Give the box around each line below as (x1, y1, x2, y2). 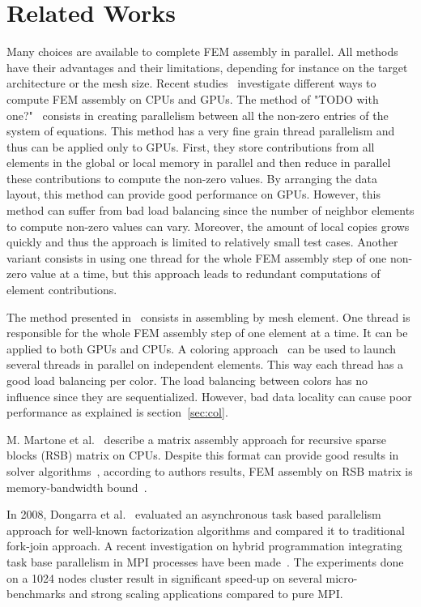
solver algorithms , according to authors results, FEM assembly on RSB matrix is (6, 462, 413, 479)
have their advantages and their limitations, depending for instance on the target (6, 58, 408, 75)
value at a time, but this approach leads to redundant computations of (30, 265, 381, 282)
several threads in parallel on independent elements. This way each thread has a (6, 356, 404, 373)
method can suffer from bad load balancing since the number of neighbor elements (6, 202, 415, 219)
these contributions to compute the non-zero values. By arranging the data (6, 169, 377, 186)
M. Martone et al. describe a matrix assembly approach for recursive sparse (6, 430, 386, 447)
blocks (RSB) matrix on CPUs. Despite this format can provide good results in (6, 447, 399, 464)
